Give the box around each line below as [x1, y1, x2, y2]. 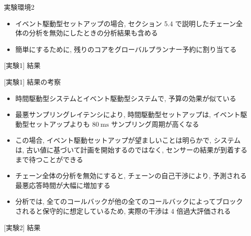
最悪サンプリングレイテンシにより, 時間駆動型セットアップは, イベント [15, 109, 240, 119]
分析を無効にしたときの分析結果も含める [29, 28, 158, 38]
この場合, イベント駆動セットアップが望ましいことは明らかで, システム [15, 135, 241, 145]
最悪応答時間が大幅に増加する [15, 180, 110, 190]
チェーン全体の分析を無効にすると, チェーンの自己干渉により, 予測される [15, 170, 247, 181]
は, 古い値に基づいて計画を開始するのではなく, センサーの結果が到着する [15, 144, 248, 154]
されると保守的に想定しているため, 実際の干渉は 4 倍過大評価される [15, 205, 231, 216]
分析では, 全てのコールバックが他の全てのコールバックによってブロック [15, 196, 243, 206]
